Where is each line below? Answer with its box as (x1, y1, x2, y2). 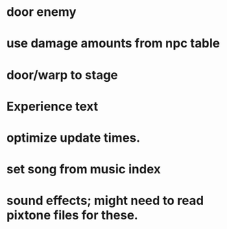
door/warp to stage (6, 67, 118, 83)
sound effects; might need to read (6, 193, 204, 208)
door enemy (6, 4, 77, 20)
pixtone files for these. (6, 208, 139, 223)
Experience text (6, 98, 99, 114)
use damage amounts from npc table (6, 36, 220, 52)
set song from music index (6, 162, 161, 177)
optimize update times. (6, 130, 141, 145)
